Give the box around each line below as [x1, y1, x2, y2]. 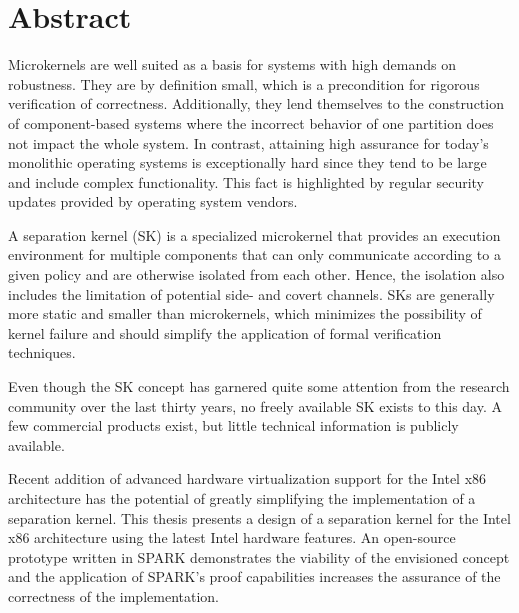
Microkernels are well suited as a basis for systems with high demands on [8, 54, 457, 75]
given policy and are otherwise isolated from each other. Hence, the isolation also [8, 264, 505, 285]
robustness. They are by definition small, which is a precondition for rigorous [8, 73, 480, 94]
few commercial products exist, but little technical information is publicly [8, 415, 459, 436]
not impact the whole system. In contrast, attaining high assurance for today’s [8, 132, 489, 153]
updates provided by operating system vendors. [8, 191, 298, 212]
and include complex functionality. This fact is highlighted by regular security [8, 171, 485, 192]
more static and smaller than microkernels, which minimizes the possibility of [8, 303, 482, 324]
